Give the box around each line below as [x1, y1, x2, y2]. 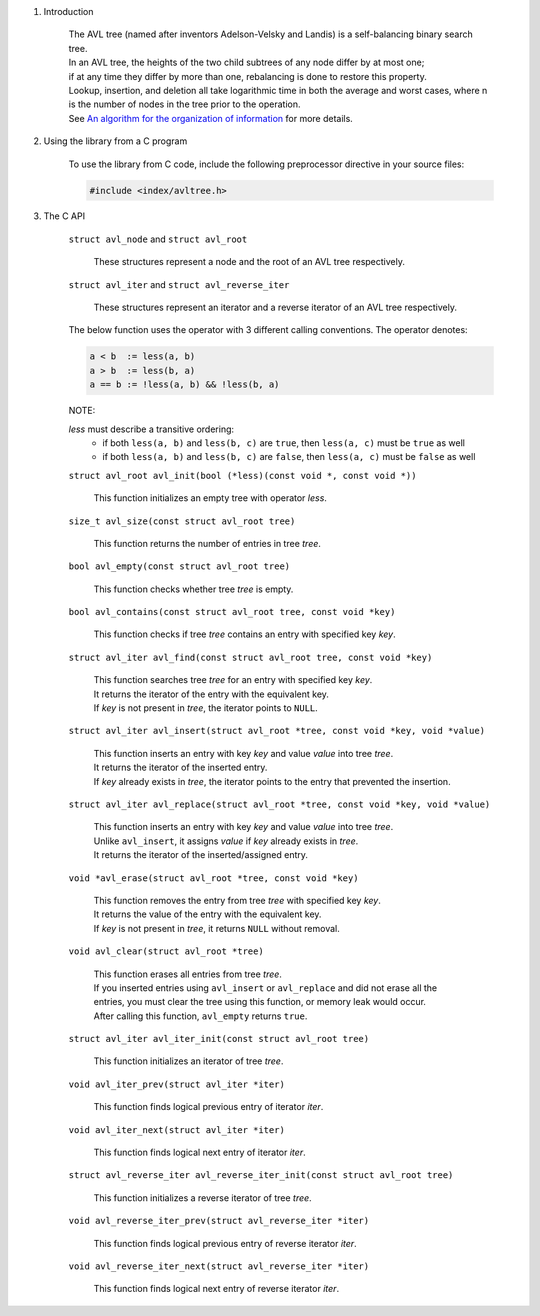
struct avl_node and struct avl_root [68, 233, 248, 245]
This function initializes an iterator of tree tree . [93, 1055, 284, 1067]
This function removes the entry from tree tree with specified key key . [93, 894, 382, 906]
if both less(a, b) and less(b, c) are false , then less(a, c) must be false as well [102, 451, 476, 463]
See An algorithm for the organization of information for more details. [68, 112, 354, 124]
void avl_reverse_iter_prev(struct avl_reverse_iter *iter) [68, 1215, 370, 1227]
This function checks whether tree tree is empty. [93, 583, 294, 595]
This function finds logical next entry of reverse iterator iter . [93, 1283, 340, 1295]
